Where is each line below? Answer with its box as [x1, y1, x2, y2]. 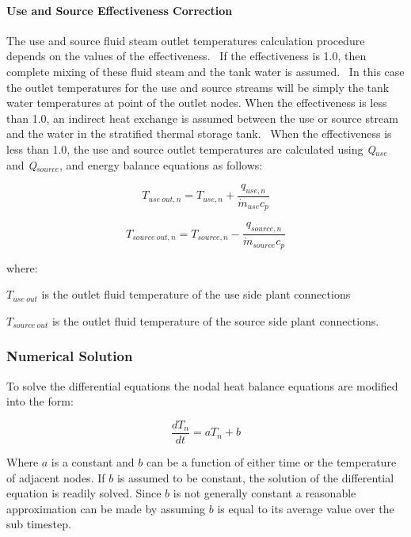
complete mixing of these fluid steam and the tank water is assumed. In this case [6, 63, 405, 79]
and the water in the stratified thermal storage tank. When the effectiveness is [6, 125, 392, 142]
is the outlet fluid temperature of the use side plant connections [41, 286, 351, 303]
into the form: [6, 393, 74, 409]
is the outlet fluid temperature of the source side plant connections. [51, 312, 379, 329]
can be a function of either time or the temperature [146, 453, 397, 470]
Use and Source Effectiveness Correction [6, 2, 233, 18]
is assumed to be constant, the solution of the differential [116, 469, 394, 486]
